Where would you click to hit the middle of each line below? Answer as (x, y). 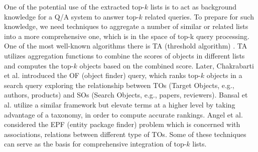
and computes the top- (39, 65)
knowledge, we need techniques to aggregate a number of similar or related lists (126, 26)
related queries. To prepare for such (199, 16)
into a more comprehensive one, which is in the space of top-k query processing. (127, 36)
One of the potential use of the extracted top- (74, 6)
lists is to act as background (193, 6)
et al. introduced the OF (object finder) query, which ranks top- (102, 75)
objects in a (224, 75)
